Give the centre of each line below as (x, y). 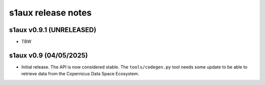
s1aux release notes (50, 13)
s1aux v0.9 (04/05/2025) (49, 55)
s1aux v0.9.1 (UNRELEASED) (53, 30)
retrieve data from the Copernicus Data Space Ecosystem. (80, 74)
